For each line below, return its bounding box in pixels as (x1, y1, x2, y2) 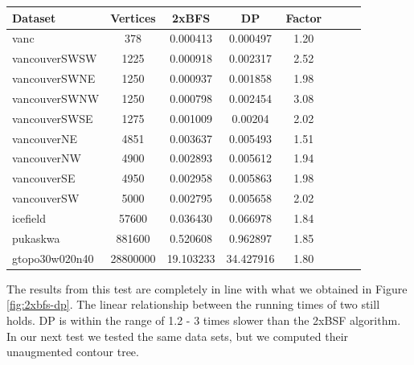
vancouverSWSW (12, 50, 97, 67)
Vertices (110, 9, 156, 26)
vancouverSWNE (12, 70, 96, 87)
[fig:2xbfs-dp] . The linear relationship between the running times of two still (6, 296, 380, 313)
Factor (285, 9, 322, 26)
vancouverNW (12, 150, 81, 166)
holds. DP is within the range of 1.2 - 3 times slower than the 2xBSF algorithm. (6, 311, 401, 328)
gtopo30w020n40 (12, 249, 94, 266)
